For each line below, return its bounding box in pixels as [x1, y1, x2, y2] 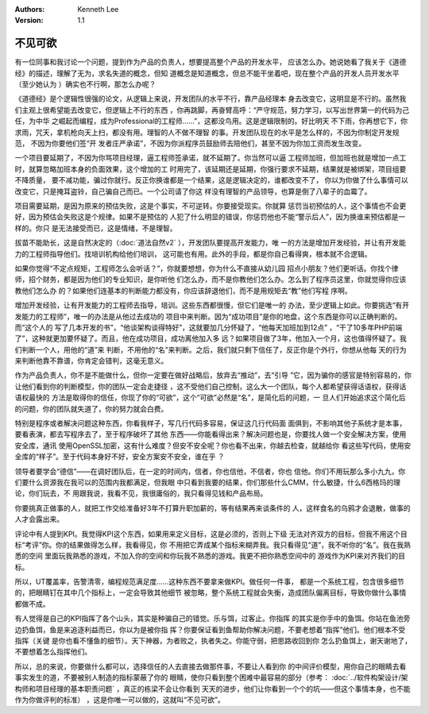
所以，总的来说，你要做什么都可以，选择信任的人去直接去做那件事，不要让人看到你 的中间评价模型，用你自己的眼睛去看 [14, 662, 407, 671]
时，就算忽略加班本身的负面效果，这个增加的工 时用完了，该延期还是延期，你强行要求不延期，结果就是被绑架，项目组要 [14, 164, 407, 174]
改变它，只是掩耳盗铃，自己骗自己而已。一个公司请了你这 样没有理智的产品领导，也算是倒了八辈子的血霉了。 [14, 187, 372, 196]
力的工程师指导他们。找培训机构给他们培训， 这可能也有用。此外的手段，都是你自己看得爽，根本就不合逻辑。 [14, 249, 372, 258]
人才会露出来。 [14, 515, 64, 524]
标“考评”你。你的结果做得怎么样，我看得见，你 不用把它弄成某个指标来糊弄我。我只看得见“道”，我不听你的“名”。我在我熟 [14, 540, 411, 550]
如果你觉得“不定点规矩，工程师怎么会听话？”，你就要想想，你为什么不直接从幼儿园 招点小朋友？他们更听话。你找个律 [14, 263, 399, 273]
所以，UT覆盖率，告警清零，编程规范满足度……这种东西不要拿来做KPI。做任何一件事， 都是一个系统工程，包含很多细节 [14, 577, 404, 587]
